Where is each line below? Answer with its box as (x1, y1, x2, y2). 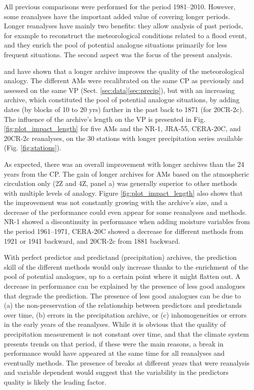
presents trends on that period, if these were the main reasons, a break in (4, 338, 224, 348)
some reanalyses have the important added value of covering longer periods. (4, 11, 230, 21)
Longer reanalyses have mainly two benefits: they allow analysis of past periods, (4, 21, 243, 31)
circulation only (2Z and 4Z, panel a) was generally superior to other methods (4, 178, 237, 188)
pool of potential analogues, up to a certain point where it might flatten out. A (4, 271, 241, 281)
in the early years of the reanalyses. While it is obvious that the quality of (4, 319, 226, 329)
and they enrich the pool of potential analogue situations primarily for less (4, 40, 227, 50)
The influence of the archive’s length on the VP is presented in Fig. (4, 114, 206, 124)
